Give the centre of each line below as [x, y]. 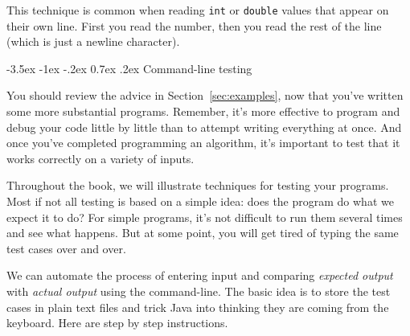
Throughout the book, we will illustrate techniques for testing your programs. [198, 185]
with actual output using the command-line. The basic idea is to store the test [199, 291]
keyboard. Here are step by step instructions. [117, 323]
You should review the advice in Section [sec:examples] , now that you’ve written [205, 95]
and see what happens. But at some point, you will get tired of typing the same [203, 233]
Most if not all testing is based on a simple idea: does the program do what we [200, 201]
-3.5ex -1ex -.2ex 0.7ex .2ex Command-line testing [129, 68]
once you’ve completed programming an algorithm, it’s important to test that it [203, 143]
